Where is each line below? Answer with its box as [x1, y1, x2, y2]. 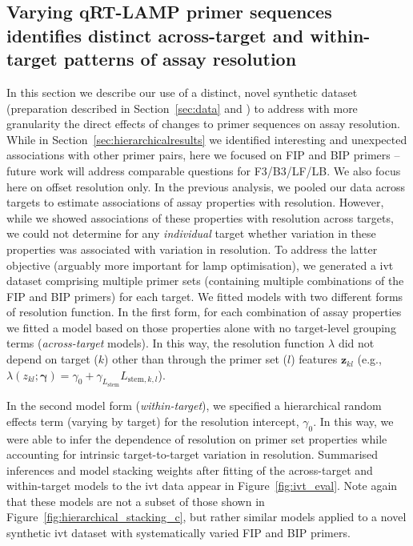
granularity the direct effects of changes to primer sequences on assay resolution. [6, 115, 400, 132]
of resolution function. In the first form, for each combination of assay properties [6, 303, 402, 320]
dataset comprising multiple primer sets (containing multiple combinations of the [6, 272, 404, 289]
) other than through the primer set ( [104, 351, 287, 367]
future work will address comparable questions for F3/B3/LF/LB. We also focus [6, 162, 401, 179]
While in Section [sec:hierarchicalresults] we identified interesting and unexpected [6, 130, 407, 147]
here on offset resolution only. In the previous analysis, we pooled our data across [6, 178, 406, 195]
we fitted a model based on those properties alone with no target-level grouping [6, 319, 396, 335]
